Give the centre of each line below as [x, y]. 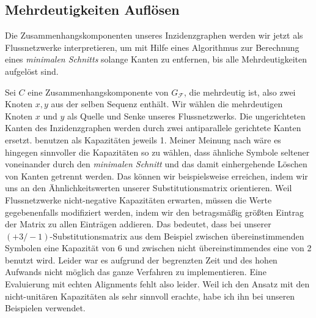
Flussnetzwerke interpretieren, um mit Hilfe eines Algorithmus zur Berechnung [152, 47]
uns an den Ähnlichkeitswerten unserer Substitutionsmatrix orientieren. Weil [149, 188]
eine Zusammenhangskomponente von [98, 92]
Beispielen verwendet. [45, 308]
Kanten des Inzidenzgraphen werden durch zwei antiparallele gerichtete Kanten [153, 128]
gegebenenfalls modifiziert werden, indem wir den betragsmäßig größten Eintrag [155, 212]
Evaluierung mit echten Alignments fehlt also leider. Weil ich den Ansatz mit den [157, 284]
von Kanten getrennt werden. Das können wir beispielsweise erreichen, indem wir [156, 176]
